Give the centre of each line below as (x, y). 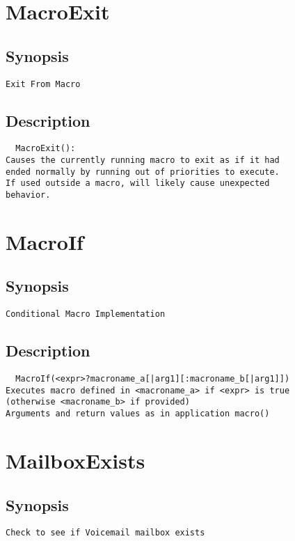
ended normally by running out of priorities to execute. (143, 172)
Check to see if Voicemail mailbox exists (105, 533)
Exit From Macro (43, 84)
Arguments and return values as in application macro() (138, 414)
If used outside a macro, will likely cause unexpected (138, 183)
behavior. (28, 195)
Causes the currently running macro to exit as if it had (143, 160)
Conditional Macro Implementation (86, 314)
